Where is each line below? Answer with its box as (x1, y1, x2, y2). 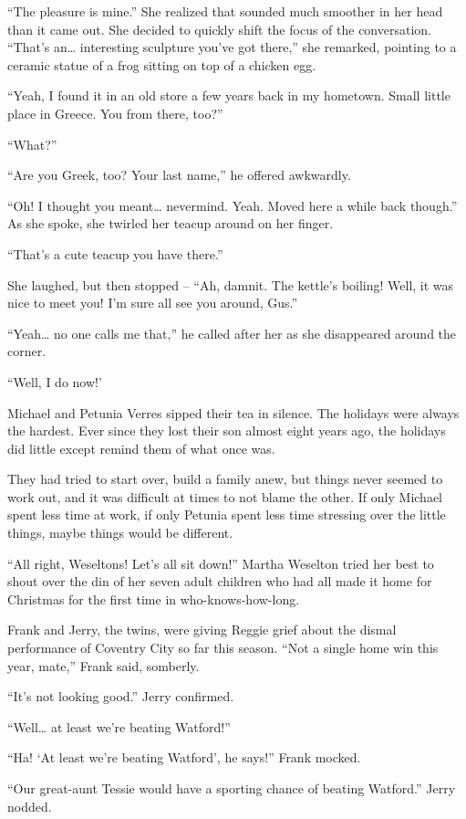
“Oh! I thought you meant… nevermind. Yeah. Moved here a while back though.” (7, 195, 458, 215)
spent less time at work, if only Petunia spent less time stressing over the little (7, 505, 446, 524)
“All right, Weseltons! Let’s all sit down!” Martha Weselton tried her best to (7, 553, 434, 572)
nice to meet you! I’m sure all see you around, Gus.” (7, 293, 298, 312)
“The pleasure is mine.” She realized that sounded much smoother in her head (7, 2, 443, 20)
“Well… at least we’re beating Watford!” (7, 717, 231, 736)
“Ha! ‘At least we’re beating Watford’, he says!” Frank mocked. (7, 748, 361, 767)
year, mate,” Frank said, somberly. (7, 656, 200, 675)
